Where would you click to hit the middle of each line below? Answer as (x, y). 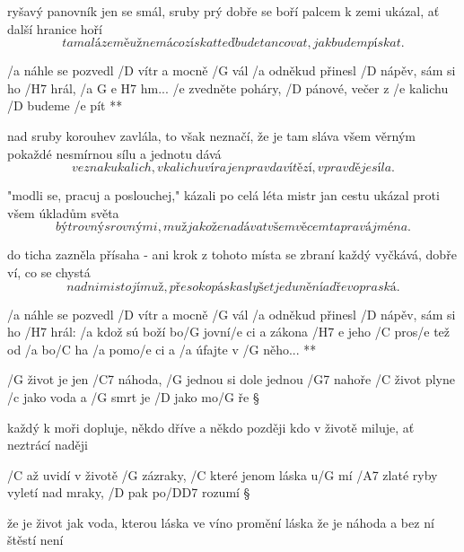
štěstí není (35, 540)
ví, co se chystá (49, 272)
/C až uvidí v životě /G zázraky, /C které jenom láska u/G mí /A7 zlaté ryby (223, 474)
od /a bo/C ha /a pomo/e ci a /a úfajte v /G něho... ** (162, 349)
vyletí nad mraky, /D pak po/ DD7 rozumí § (129, 492)
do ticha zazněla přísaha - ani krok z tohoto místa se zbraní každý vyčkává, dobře (232, 254)
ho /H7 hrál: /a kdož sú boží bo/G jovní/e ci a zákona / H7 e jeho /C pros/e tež (229, 332)
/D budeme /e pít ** (65, 105)
